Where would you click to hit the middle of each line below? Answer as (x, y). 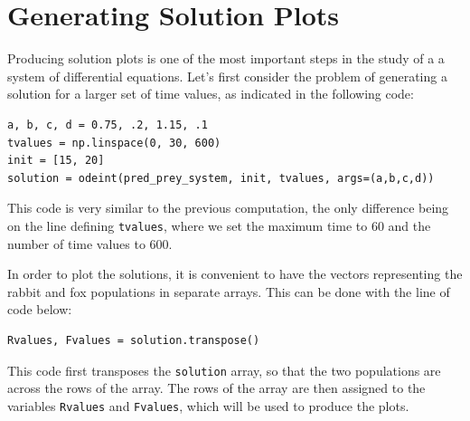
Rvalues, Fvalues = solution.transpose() (134, 340)
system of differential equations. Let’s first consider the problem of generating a (227, 76)
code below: (40, 309)
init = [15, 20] (56, 161)
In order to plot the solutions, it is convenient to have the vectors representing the (235, 274)
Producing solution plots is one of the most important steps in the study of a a (226, 58)
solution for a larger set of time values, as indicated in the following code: (211, 94)
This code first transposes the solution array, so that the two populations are (224, 370)
